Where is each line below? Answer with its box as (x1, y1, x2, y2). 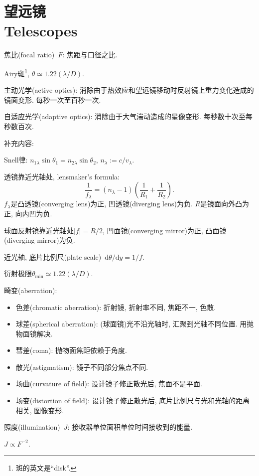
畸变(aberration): (4, 285, 57, 295)
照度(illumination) (4, 422, 60, 432)
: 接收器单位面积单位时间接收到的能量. (67, 422, 193, 432)
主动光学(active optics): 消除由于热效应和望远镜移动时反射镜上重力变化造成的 (4, 85, 254, 95)
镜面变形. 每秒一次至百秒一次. (4, 94, 101, 105)
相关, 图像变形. (15, 405, 64, 415)
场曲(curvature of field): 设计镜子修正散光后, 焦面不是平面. (15, 378, 203, 389)
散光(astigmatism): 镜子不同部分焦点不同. (15, 361, 148, 372)
